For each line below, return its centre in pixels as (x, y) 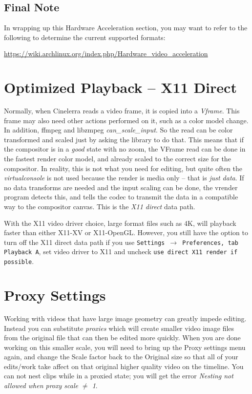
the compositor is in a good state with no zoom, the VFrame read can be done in (125, 149)
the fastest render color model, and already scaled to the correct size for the (117, 159)
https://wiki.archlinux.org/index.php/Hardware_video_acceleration (106, 54)
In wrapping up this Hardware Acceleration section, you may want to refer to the (126, 28)
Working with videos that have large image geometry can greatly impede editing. (125, 318)
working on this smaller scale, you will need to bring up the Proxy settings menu (125, 347)
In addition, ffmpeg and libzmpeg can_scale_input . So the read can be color (118, 130)
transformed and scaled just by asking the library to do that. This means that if (124, 139)
